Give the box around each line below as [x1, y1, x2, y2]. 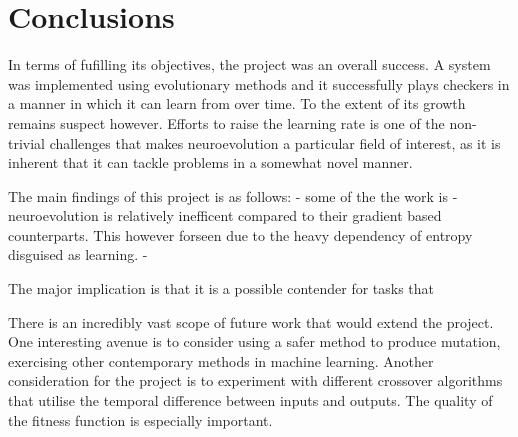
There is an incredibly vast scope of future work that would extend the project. [8, 311, 494, 332]
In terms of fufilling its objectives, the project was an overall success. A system [8, 54, 491, 75]
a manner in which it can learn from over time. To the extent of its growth [8, 93, 466, 114]
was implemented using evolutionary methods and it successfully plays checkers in [8, 73, 510, 94]
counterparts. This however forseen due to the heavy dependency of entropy [8, 224, 473, 245]
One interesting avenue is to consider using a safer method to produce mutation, [8, 331, 501, 352]
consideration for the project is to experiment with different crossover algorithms [8, 370, 503, 391]
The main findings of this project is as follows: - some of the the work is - [8, 185, 458, 206]
